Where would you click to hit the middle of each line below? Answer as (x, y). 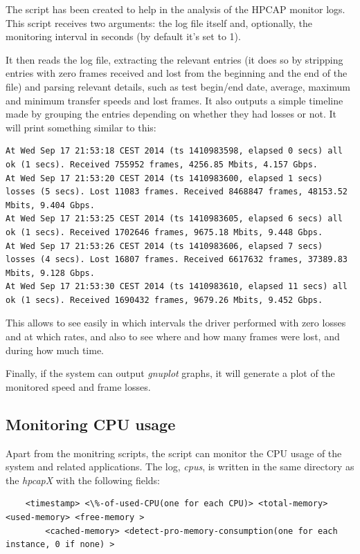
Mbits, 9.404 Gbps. (50, 205)
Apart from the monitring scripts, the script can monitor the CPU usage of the (174, 453)
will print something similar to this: (81, 127)
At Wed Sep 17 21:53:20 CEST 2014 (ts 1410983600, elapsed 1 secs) (164, 178)
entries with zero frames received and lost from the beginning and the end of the (177, 73)
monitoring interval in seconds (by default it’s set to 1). (123, 36)
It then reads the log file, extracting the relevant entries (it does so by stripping (174, 59)
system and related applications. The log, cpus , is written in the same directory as (180, 467)
